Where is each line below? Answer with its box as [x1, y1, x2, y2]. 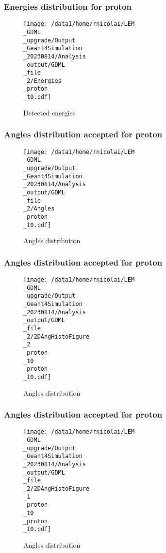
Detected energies [23, 107, 76, 117]
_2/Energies [23, 77, 62, 84]
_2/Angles [23, 205, 55, 212]
